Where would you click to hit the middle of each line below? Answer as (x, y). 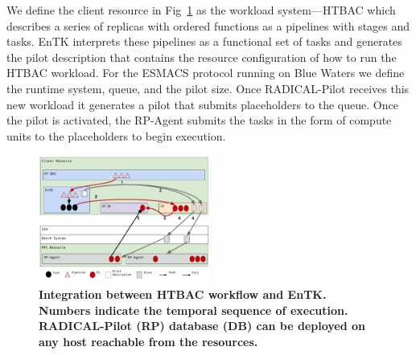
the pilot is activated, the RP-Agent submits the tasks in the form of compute (199, 120)
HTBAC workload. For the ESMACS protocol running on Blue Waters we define (206, 73)
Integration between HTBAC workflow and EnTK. (183, 294)
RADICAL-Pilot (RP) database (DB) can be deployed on (202, 326)
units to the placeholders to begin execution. (116, 135)
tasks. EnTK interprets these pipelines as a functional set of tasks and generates (204, 41)
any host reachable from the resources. (148, 341)
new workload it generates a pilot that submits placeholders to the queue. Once (202, 104)
